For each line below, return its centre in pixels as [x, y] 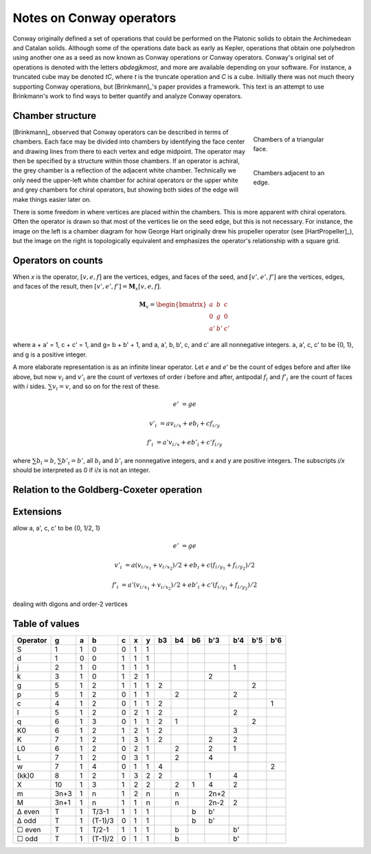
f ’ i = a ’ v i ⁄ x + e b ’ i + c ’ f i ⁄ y [184, 443]
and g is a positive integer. [50, 355]
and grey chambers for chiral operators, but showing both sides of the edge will [125, 190]
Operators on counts [58, 260]
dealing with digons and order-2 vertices [70, 604]
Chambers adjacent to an [289, 172]
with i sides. [30, 386]
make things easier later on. [52, 199]
